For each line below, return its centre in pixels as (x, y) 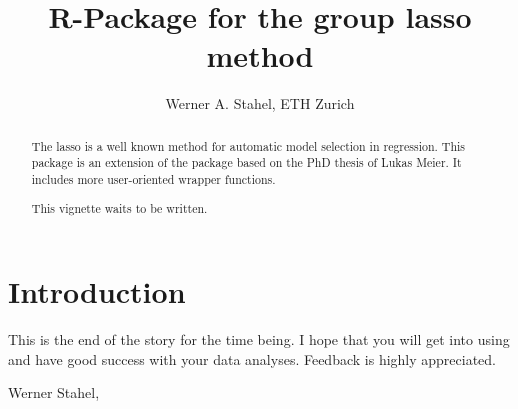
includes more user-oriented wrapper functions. (153, 179)
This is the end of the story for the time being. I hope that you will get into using (259, 339)
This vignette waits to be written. (119, 207)
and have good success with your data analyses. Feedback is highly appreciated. (252, 358)
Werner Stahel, (54, 392)
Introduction (97, 291)
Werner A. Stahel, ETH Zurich (260, 103)
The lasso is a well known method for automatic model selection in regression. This (248, 145)
